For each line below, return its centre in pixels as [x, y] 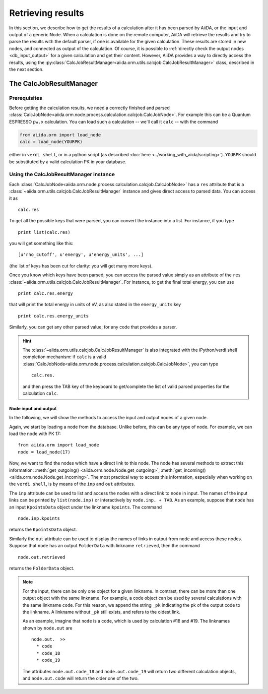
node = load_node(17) [44, 452]
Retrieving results [47, 13]
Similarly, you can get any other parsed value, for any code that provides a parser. [93, 327]
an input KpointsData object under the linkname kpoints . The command [86, 507]
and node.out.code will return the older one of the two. [81, 678]
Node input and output [33, 408]
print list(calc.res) [44, 232]
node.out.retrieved [42, 557]
